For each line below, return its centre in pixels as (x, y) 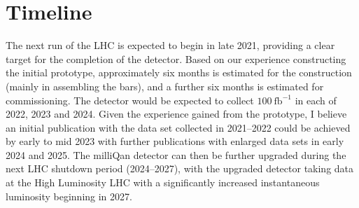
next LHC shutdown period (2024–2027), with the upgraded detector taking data (180, 168)
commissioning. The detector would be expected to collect (130, 100)
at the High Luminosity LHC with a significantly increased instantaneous (163, 182)
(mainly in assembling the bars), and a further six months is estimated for (165, 86)
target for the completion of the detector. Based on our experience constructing (176, 58)
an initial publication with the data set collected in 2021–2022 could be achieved (178, 127)
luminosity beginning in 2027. (69, 196)
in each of (316, 100)
